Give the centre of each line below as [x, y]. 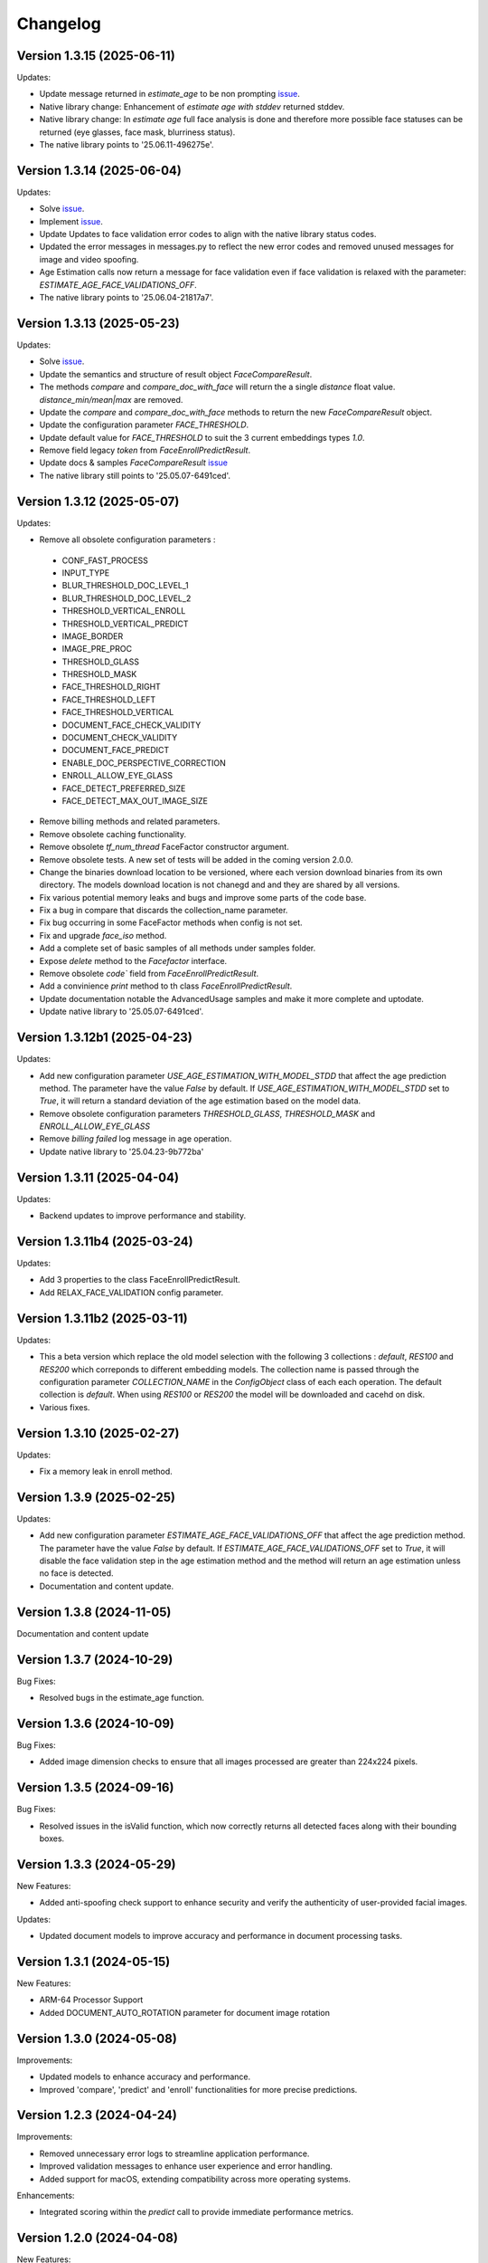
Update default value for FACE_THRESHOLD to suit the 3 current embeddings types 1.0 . [202, 437]
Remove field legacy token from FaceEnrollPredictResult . [145, 450]
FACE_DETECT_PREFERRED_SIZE [124, 788]
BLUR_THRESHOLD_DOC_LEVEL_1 [125, 586]
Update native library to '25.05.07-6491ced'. [121, 1012]
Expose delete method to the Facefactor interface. [133, 960]
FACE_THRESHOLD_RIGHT [112, 687]
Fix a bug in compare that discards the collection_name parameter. [164, 911]
